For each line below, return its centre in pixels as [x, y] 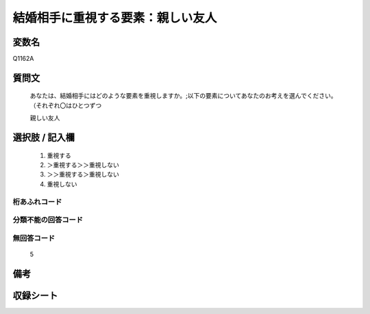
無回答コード [34, 238]
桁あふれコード [37, 202]
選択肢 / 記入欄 [44, 138]
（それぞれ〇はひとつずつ [66, 105]
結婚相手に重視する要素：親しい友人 [115, 18]
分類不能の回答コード [48, 220]
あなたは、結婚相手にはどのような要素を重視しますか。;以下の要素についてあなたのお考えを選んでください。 [183, 96]
